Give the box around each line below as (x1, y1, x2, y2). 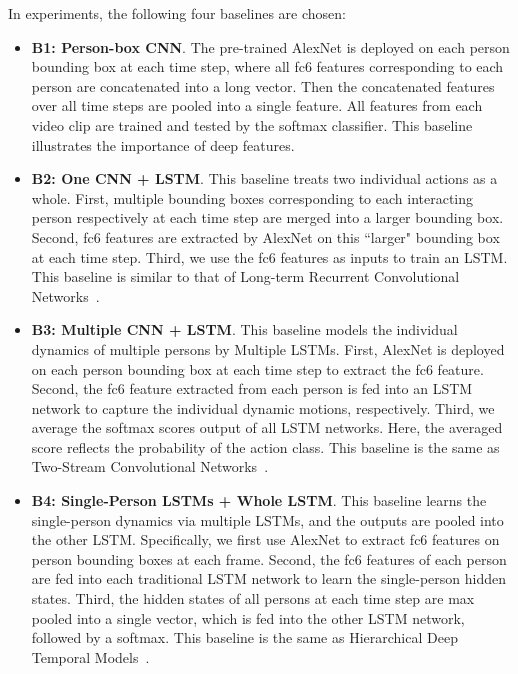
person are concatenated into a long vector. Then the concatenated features (31, 75, 495, 96)
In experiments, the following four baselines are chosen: (8, 3, 346, 23)
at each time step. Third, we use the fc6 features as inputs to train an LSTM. (31, 246, 508, 267)
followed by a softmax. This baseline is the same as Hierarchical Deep (31, 627, 458, 648)
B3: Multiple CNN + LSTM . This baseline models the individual (31, 319, 458, 340)
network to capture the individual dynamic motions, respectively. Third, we (31, 397, 495, 418)
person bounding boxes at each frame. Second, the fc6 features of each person (31, 548, 507, 569)
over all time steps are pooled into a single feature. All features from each (31, 95, 483, 116)
